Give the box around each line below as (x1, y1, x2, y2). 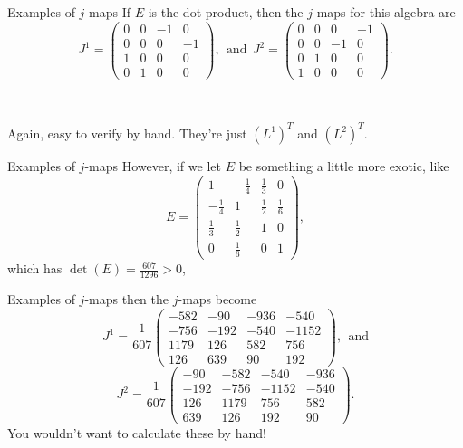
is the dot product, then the (148, 3, 304, 21)
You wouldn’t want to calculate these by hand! (7, 423, 266, 442)
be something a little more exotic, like (238, 156, 449, 175)
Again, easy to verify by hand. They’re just (7, 123, 247, 142)
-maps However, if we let (84, 156, 221, 175)
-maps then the (84, 289, 169, 308)
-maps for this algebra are (313, 3, 456, 21)
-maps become (178, 289, 257, 308)
